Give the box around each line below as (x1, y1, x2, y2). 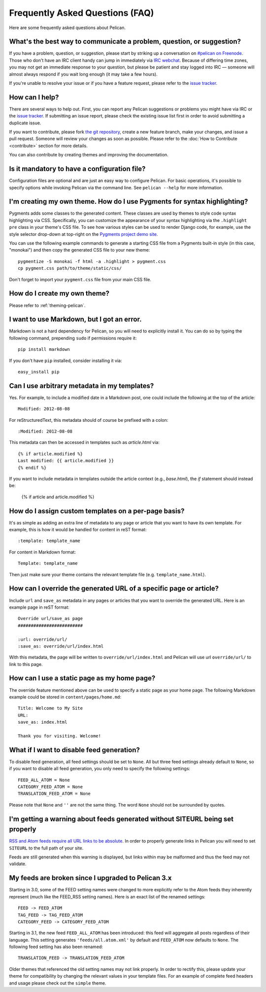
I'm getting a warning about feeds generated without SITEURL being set (9, 814, 234, 823)
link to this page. (9, 661, 43, 667)
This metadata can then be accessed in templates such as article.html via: (9, 440, 160, 445)
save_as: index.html (18, 719, 67, 725)
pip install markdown (18, 347, 70, 352)
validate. (9, 861, 27, 867)
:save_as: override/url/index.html (18, 643, 104, 649)
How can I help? (9, 93, 59, 101)
